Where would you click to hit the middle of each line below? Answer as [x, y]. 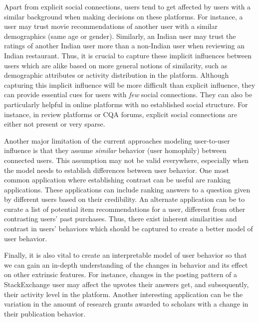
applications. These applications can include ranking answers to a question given [127, 189]
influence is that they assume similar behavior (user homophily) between [115, 150]
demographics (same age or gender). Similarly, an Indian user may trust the [120, 36]
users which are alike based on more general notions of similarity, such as [116, 65]
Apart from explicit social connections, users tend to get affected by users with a [128, 6]
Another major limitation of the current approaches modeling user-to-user [117, 140]
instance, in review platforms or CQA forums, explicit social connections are [121, 114]
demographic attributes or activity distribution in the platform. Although [117, 75]
